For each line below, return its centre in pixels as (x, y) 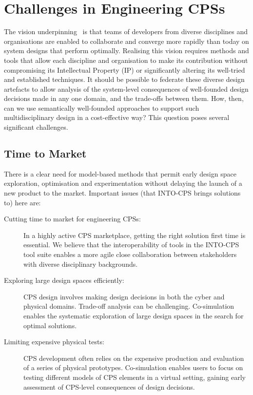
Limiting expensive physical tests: (54, 342)
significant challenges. (36, 127)
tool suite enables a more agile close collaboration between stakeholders (130, 254)
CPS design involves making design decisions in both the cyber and (124, 296)
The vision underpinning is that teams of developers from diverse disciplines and (126, 31)
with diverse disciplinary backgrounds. (81, 264)
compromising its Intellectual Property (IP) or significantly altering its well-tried (125, 69)
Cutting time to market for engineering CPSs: (72, 219)
